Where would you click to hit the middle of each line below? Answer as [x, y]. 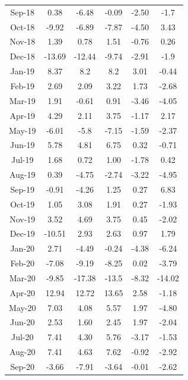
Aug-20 [22, 352]
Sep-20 [22, 366]
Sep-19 [22, 189]
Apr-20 [22, 292]
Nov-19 [23, 219]
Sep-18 [22, 12]
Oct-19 [23, 204]
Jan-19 [23, 71]
